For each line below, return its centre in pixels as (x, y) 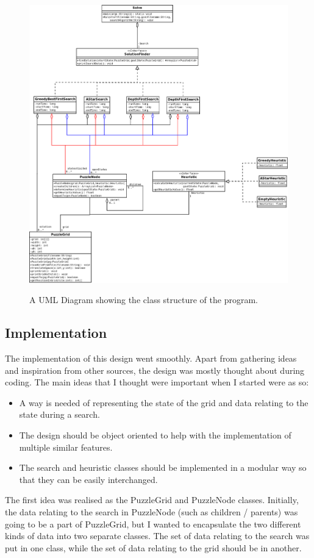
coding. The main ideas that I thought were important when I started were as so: (157, 382)
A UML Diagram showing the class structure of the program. (144, 300)
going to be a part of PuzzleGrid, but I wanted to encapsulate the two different (153, 524)
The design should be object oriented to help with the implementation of (155, 435)
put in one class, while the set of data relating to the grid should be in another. (153, 547)
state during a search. (59, 414)
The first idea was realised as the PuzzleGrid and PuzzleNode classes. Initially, (152, 500)
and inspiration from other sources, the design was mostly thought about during (155, 370)
